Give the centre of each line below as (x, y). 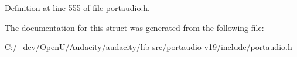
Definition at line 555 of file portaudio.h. (78, 8)
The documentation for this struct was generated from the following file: (134, 27)
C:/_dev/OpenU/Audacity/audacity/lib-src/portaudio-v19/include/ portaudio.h (148, 47)
